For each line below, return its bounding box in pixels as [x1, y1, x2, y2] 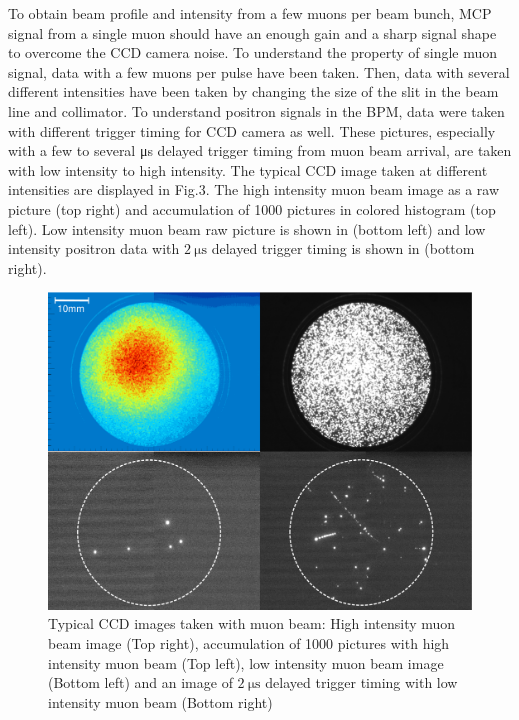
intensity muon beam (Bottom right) [48, 691, 273, 712]
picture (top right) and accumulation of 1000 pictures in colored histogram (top [8, 198, 496, 219]
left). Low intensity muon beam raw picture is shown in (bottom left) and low [8, 218, 486, 239]
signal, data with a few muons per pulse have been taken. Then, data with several [8, 61, 510, 82]
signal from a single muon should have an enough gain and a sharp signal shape [8, 22, 497, 43]
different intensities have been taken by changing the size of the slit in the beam [8, 81, 499, 102]
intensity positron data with [8, 238, 180, 259]
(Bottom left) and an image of [48, 672, 233, 693]
